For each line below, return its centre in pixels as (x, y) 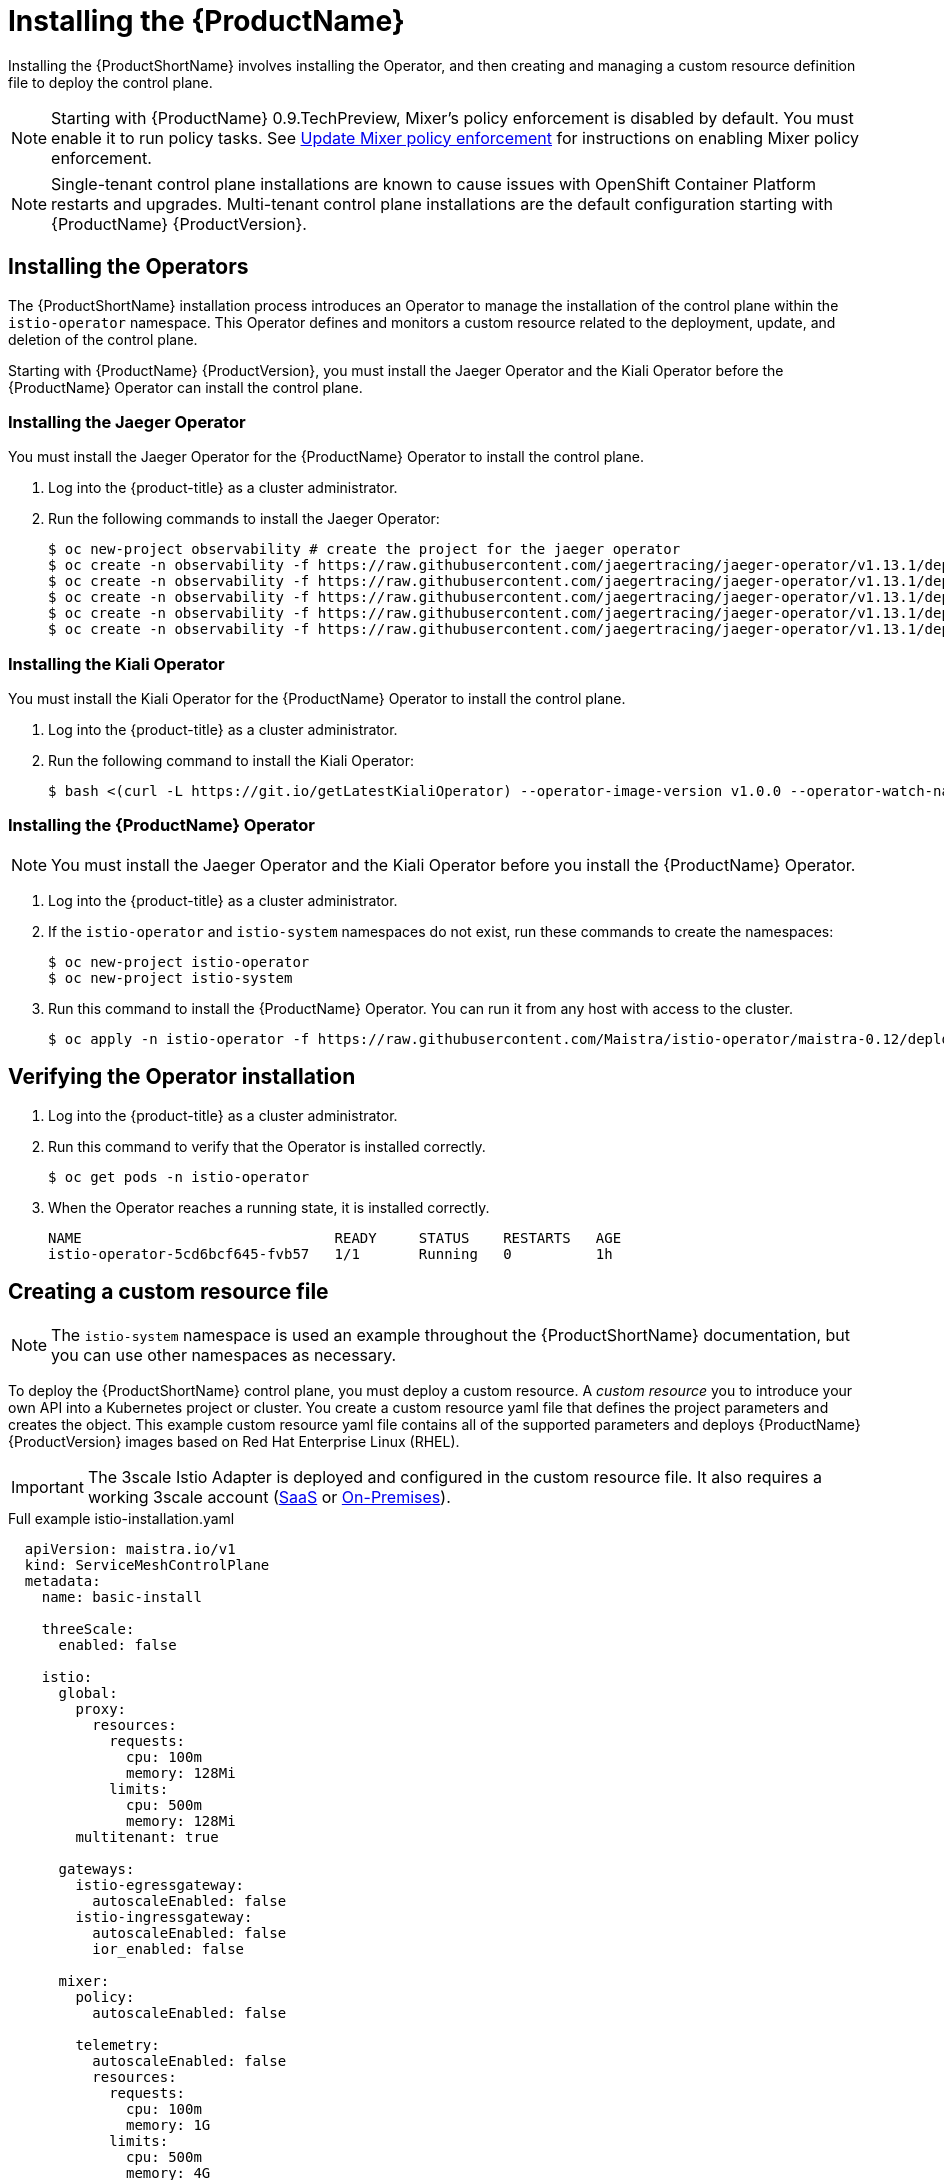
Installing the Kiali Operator (116, 663)
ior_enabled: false (168, 1948)
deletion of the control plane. (103, 339)
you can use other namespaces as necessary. (224, 1354)
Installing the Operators (128, 267)
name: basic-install (121, 1596)
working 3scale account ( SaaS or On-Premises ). (269, 1496)
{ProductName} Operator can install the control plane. (185, 387)
